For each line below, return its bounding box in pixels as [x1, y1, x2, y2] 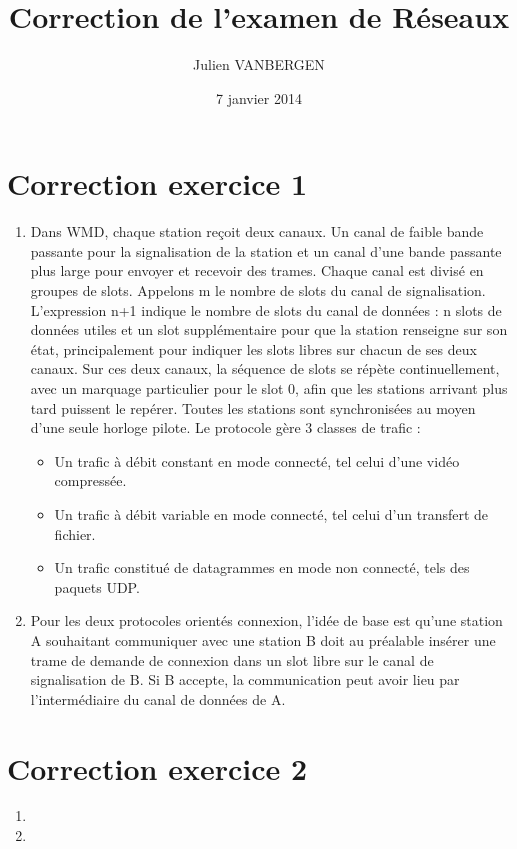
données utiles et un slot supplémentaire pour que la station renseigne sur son [30, 319, 508, 340]
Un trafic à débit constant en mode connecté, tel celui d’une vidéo [54, 450, 460, 471]
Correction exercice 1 [7, 163, 308, 204]
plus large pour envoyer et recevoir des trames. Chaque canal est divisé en [30, 260, 484, 281]
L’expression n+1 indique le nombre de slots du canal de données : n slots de [30, 299, 502, 320]
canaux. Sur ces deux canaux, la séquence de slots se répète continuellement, [30, 358, 500, 379]
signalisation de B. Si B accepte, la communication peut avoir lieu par [30, 669, 460, 690]
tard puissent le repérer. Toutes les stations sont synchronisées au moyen [30, 397, 476, 418]
